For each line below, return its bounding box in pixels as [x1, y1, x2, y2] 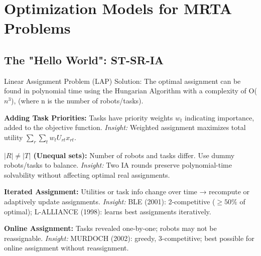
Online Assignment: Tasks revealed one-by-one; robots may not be [4, 223, 217, 233]
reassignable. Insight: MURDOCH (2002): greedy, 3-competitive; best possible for [4, 232, 254, 243]
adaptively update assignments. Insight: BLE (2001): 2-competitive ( [4, 196, 215, 206]
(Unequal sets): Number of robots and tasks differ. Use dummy [33, 150, 235, 160]
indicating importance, [185, 112, 254, 122]
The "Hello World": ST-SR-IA [4, 52, 164, 67]
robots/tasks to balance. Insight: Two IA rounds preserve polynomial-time [4, 160, 232, 170]
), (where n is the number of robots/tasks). [11, 95, 144, 105]
